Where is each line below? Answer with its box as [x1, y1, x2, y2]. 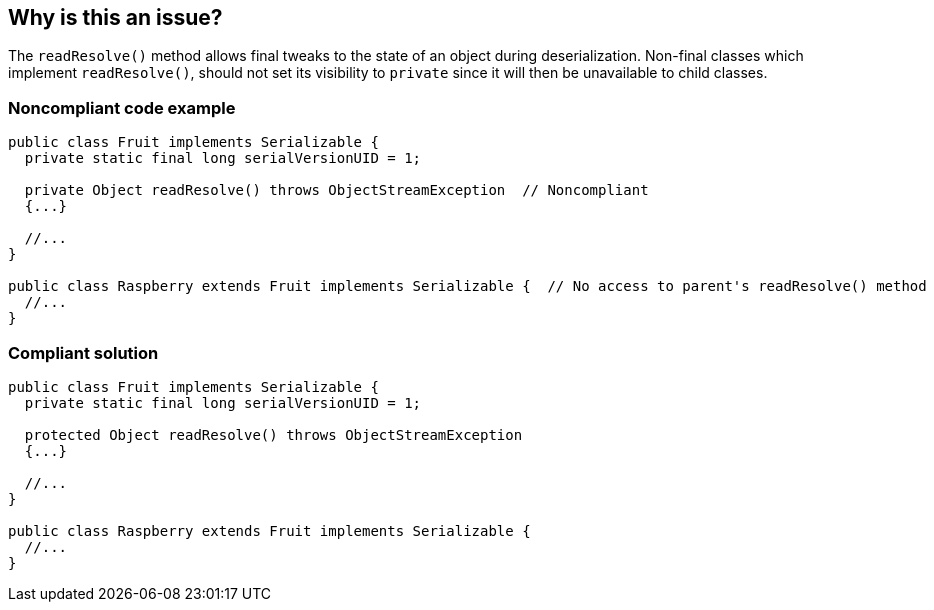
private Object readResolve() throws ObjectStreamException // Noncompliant [24, 182, 649, 199]
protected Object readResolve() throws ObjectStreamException [24, 426, 523, 443]
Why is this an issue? [8, 5, 223, 30]
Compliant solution [8, 342, 159, 363]
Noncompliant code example [8, 97, 236, 118]
